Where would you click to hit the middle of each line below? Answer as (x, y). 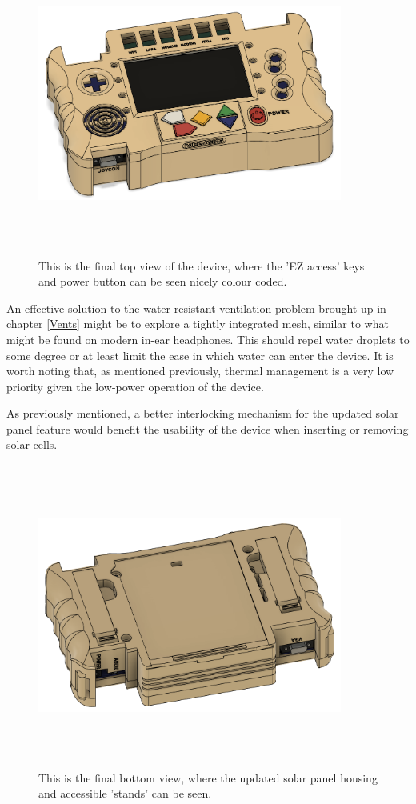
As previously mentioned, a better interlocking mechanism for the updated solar (203, 413)
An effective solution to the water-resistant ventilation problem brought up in (196, 308)
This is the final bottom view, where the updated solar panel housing (208, 777)
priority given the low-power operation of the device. (135, 386)
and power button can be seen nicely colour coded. (163, 281)
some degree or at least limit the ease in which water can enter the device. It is (200, 355)
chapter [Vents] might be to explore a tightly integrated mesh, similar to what (198, 324)
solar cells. (32, 444)
